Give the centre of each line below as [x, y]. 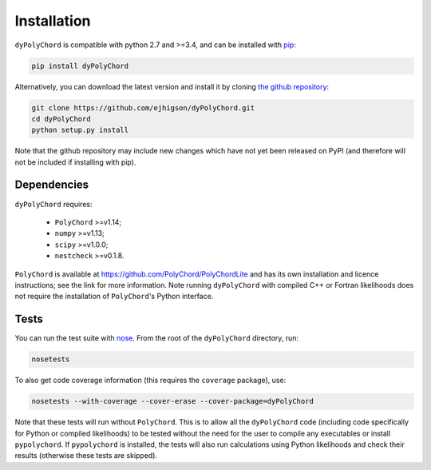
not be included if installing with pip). [75, 162]
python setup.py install [80, 130]
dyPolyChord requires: [53, 204]
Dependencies [52, 185]
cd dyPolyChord [61, 119]
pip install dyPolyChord [80, 66]
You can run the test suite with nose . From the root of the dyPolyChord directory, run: [157, 338]
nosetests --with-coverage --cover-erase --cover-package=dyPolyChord [173, 401]
